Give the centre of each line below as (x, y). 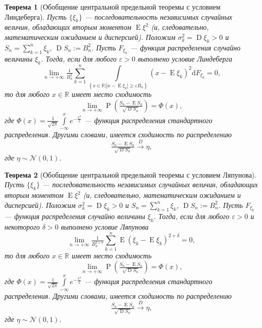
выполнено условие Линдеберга (185, 59)
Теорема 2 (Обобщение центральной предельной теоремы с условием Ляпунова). (131, 174)
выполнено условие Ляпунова (105, 226)
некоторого (22, 226)
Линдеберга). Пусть (36, 16)
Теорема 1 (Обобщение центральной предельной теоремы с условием (113, 7)
